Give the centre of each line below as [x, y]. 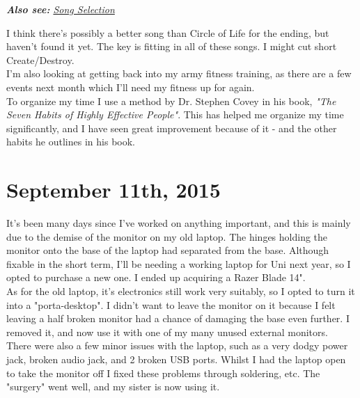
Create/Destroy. [40, 59]
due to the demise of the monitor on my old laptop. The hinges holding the [167, 236]
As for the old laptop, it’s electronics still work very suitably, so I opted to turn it [181, 291]
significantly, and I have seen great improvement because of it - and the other [172, 128]
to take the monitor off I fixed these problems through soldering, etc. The [163, 373]
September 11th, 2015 [114, 190]
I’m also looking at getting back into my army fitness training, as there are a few [179, 73]
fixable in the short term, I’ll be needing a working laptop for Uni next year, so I [179, 263]
